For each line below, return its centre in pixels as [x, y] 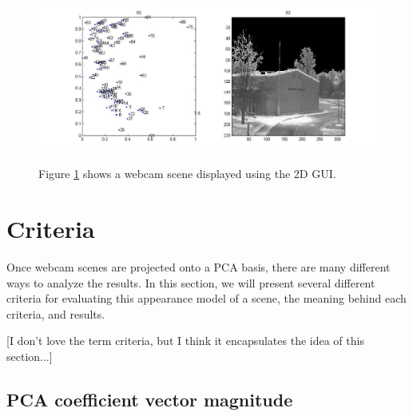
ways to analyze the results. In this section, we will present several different [191, 282]
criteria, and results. [56, 313]
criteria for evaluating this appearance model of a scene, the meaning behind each [206, 298]
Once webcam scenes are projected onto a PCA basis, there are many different [199, 267]
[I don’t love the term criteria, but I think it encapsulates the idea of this [185, 341]
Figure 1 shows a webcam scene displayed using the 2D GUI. [187, 174]
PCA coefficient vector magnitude [150, 400]
